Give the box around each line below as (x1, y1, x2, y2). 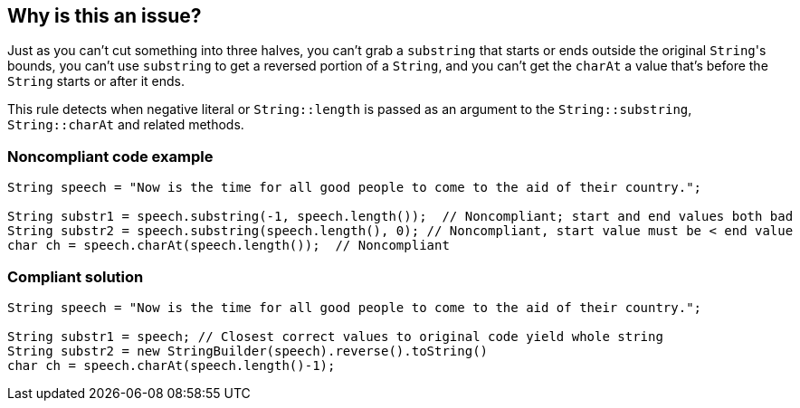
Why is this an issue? (7, 5, 202, 27)
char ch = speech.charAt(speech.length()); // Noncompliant (7, 238, 450, 253)
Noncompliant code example (7, 147, 214, 166)
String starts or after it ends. (7, 73, 185, 90)
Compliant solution (7, 267, 144, 286)
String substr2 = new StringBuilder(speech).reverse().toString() (7, 343, 489, 358)
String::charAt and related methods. (7, 117, 244, 133)
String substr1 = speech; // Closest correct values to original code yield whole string (7, 328, 663, 344)
